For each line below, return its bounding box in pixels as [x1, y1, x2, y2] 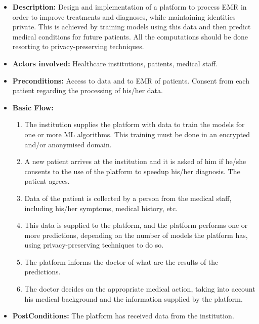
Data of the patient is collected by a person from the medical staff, [24, 192, 232, 203]
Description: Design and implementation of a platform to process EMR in [12, 2, 247, 12]
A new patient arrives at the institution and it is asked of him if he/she [24, 156, 246, 167]
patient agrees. [24, 176, 70, 186]
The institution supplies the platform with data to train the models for [24, 119, 245, 130]
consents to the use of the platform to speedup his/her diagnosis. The [24, 166, 240, 176]
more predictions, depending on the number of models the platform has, [24, 229, 248, 240]
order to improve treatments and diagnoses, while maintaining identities [12, 11, 236, 22]
